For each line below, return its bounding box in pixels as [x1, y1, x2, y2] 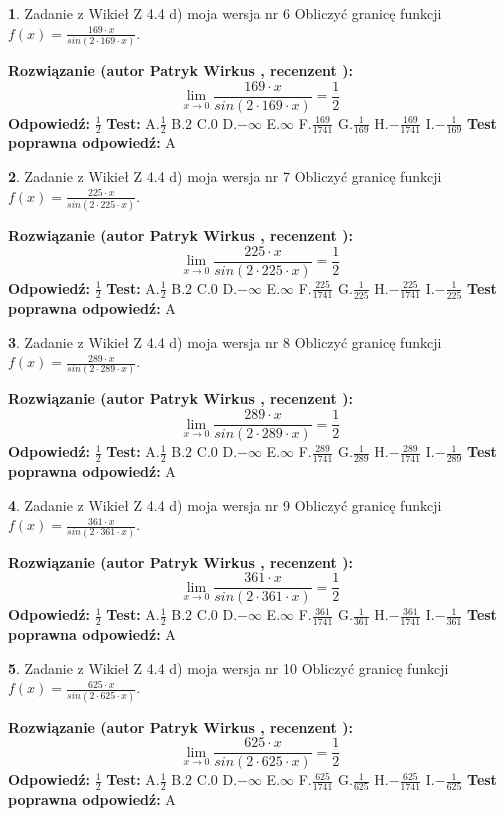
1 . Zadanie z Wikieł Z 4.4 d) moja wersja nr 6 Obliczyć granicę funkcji [8, 3, 442, 23]
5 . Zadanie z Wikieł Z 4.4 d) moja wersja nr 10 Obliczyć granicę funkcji [8, 657, 449, 678]
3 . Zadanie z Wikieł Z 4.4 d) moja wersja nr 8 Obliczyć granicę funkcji [8, 331, 442, 352]
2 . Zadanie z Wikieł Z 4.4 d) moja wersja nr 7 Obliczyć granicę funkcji [8, 166, 442, 187]
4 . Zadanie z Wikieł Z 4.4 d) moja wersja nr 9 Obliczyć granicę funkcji [8, 494, 442, 515]
